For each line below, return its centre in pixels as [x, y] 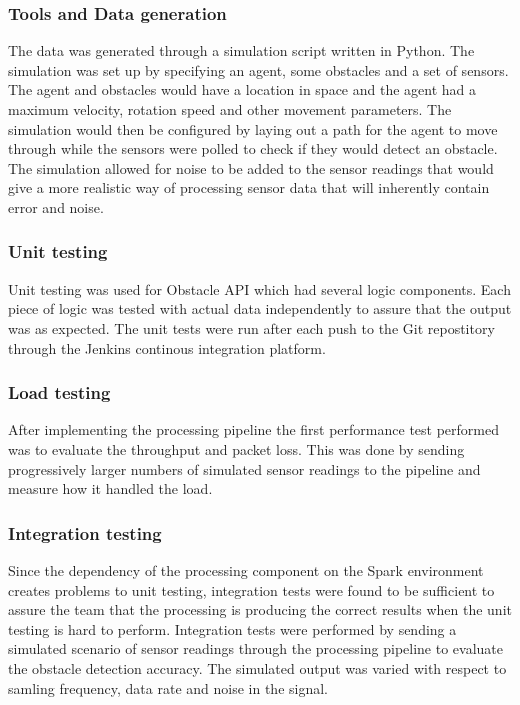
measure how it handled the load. [110, 488]
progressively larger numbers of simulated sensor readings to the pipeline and [244, 468]
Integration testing [85, 532]
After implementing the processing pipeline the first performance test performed [253, 429]
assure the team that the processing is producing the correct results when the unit [260, 609]
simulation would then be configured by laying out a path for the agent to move [253, 128]
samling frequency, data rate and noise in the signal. [168, 687]
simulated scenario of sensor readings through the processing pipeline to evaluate [256, 648]
